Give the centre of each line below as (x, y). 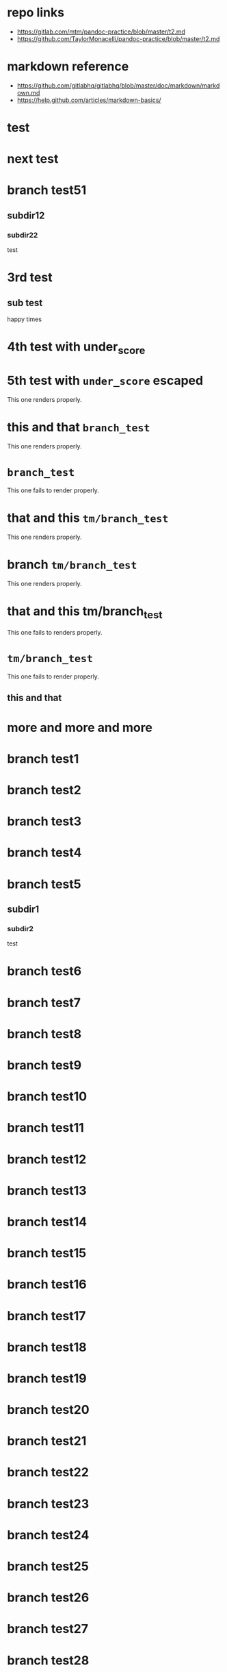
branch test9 (44, 1065)
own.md (28, 92)
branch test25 (48, 1567)
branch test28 (48, 1660)
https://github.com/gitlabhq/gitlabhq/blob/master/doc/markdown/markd (118, 85)
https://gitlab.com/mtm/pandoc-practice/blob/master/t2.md (101, 31)
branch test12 (47, 1159)
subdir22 (23, 235)
